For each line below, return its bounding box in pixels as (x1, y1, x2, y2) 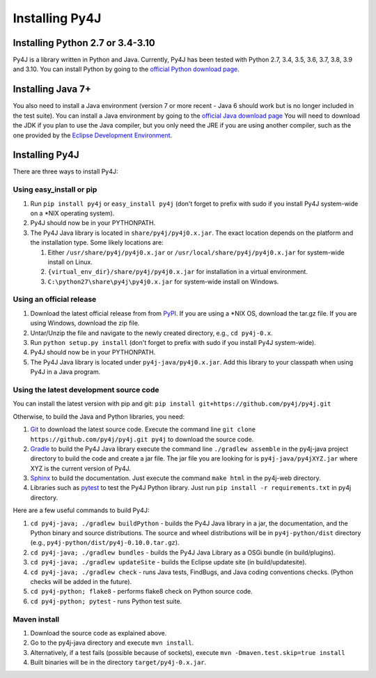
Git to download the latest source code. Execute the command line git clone (30, 425, 256, 433)
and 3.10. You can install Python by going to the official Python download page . (13, 65, 240, 73)
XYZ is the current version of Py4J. (30, 464, 132, 472)
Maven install (13, 614, 59, 624)
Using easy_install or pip (13, 185, 97, 194)
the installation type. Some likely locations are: (30, 238, 164, 247)
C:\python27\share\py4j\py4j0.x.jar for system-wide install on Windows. (47, 277, 279, 286)
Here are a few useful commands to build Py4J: (13, 506, 150, 515)
